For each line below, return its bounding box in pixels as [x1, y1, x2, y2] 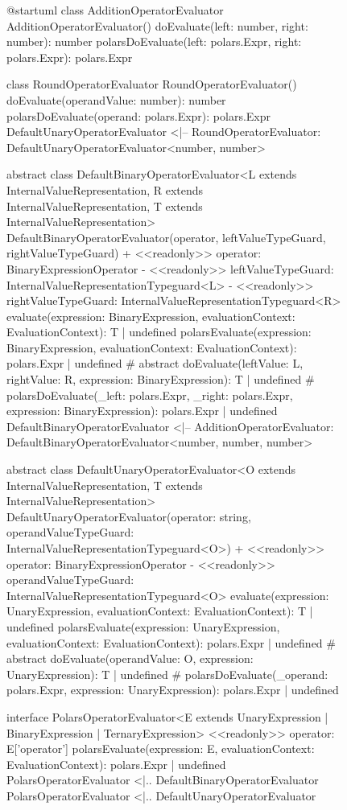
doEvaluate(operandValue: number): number [6, 91, 226, 108]
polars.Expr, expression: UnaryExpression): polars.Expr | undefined [6, 681, 339, 698]
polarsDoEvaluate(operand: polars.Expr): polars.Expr [6, 107, 271, 124]
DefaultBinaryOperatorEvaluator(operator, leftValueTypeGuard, [6, 228, 326, 245]
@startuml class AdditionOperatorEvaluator [6, 2, 224, 18]
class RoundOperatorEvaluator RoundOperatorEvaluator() [6, 76, 297, 93]
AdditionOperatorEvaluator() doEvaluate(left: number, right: [6, 17, 308, 34]
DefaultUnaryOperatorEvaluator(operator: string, [6, 508, 251, 524]
